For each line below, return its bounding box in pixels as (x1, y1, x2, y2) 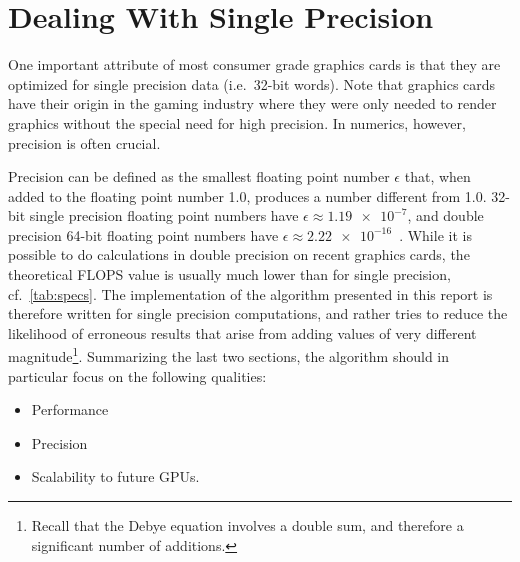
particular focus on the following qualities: (8, 365, 267, 386)
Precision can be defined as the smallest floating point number (8, 166, 390, 187)
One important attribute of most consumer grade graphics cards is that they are (8, 54, 501, 75)
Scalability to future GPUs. (31, 466, 200, 487)
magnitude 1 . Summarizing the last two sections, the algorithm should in (8, 343, 450, 367)
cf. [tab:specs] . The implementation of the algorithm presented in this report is (8, 283, 493, 304)
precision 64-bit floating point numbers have (8, 224, 279, 245)
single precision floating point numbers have (29, 205, 299, 226)
